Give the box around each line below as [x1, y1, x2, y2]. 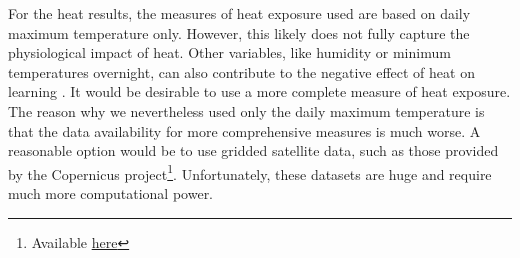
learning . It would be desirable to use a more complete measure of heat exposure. [8, 81, 511, 102]
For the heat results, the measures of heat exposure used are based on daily [8, 3, 471, 23]
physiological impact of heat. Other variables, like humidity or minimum [8, 42, 451, 63]
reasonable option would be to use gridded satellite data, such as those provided [8, 140, 499, 161]
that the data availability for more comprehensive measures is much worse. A [8, 120, 481, 141]
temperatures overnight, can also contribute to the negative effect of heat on [8, 61, 475, 82]
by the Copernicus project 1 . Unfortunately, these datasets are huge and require [8, 160, 492, 184]
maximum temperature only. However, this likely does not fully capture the [8, 22, 470, 43]
